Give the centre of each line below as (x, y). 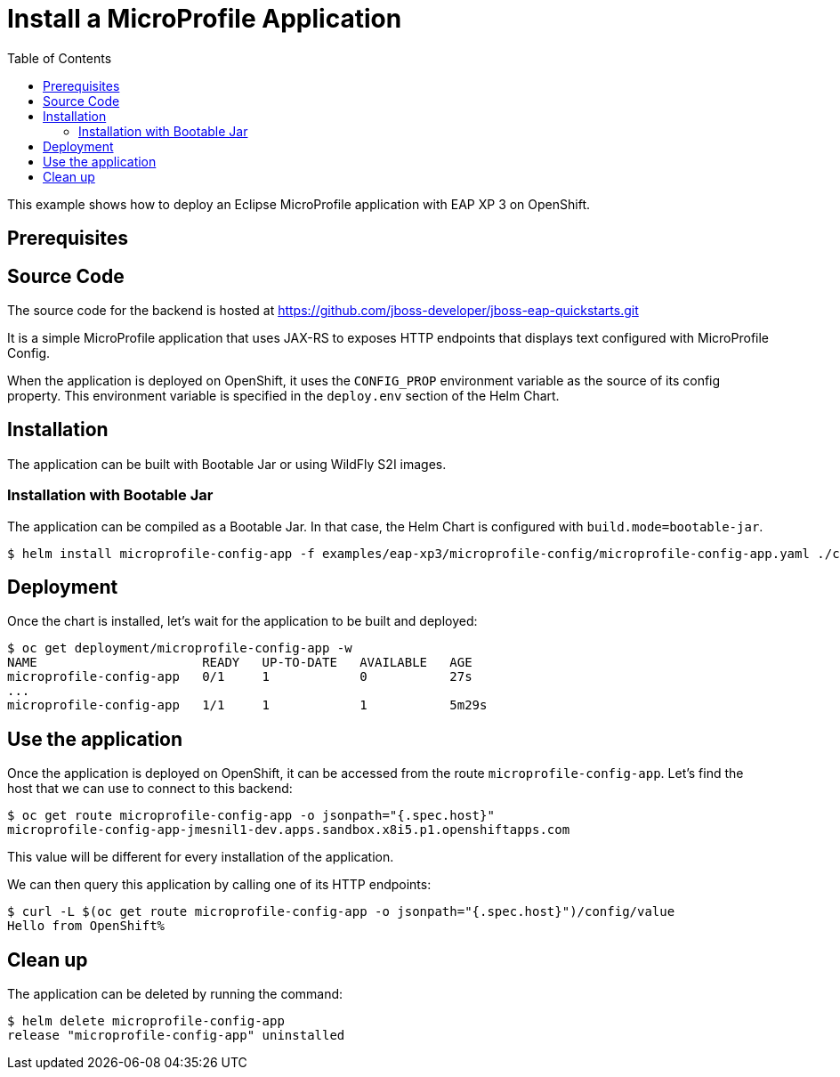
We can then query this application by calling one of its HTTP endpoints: (219, 885)
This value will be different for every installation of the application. (201, 857)
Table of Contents (60, 58)
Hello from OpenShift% (86, 926)
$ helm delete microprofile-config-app (146, 1021)
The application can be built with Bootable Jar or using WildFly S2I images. (227, 464)
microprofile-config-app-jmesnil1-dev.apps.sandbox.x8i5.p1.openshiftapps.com (289, 830)
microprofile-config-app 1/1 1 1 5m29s (247, 705)
